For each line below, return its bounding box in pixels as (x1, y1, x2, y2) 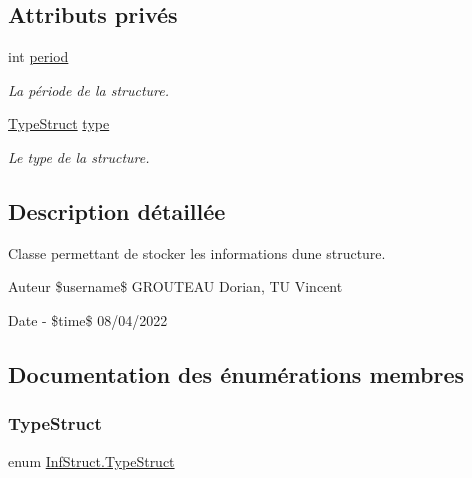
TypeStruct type (8, 113, 110, 134)
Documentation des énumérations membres (8, 358, 465, 389)
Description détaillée (8, 195, 226, 226)
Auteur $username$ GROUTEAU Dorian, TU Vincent (8, 276, 343, 297)
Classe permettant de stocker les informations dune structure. (8, 242, 386, 263)
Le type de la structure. (8, 146, 150, 167)
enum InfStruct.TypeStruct (8, 450, 175, 471)
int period (8, 46, 69, 67)
